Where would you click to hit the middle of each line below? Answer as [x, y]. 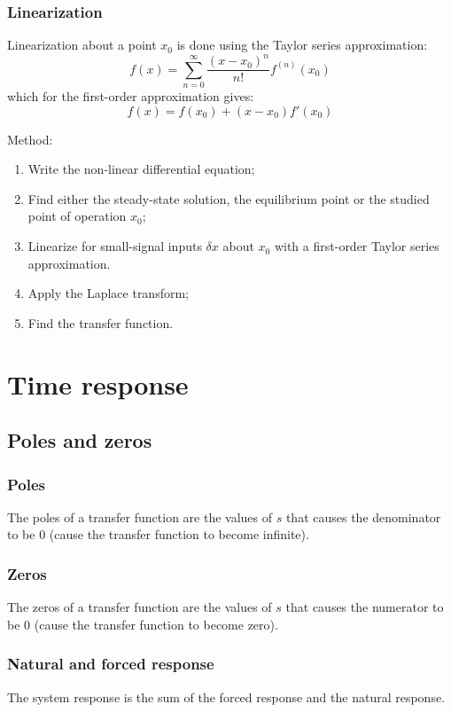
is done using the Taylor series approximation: [302, 45]
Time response [98, 383]
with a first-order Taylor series [357, 246]
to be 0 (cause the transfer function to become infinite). [158, 534]
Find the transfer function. [101, 322]
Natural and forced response [111, 664]
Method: [30, 139]
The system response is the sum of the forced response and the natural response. [226, 696]
